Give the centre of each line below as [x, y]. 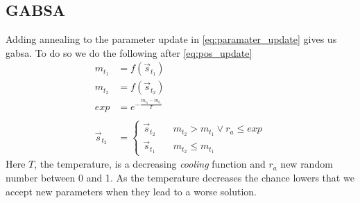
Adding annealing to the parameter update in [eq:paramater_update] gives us [171, 39]
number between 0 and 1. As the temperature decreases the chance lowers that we [180, 177]
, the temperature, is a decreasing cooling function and [150, 164]
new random [307, 164]
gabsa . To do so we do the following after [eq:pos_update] [129, 52]
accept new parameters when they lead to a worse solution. [131, 191]
